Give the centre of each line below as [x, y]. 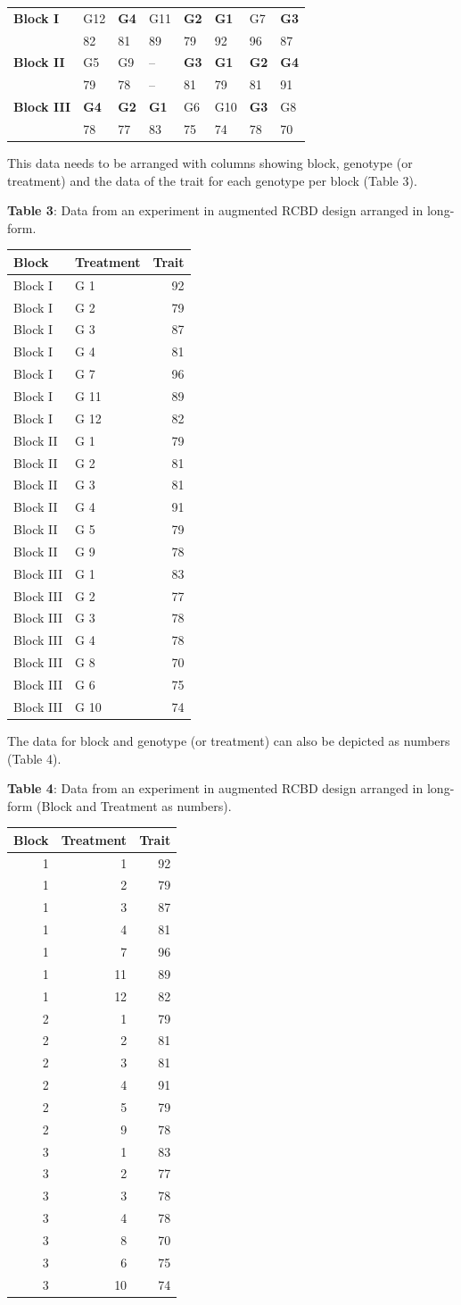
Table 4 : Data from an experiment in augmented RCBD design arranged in [215, 788]
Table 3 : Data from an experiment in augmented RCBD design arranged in [215, 210]
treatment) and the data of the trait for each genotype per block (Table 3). [212, 180]
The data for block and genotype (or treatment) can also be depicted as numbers [229, 740]
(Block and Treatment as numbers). [134, 805]
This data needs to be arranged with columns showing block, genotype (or [210, 163]
